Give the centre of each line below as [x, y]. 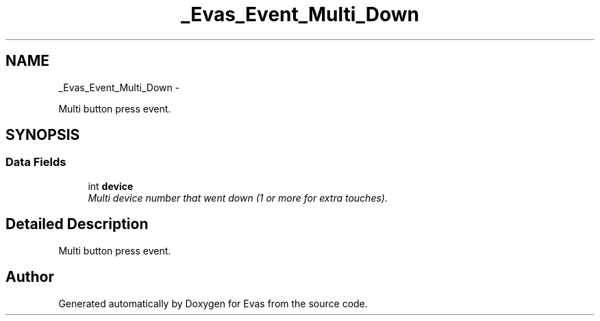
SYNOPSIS [43, 135]
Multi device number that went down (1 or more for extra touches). [238, 198]
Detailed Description [77, 224]
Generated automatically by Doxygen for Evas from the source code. [213, 303]
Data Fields [36, 162]
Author [30, 277]
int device [111, 186]
